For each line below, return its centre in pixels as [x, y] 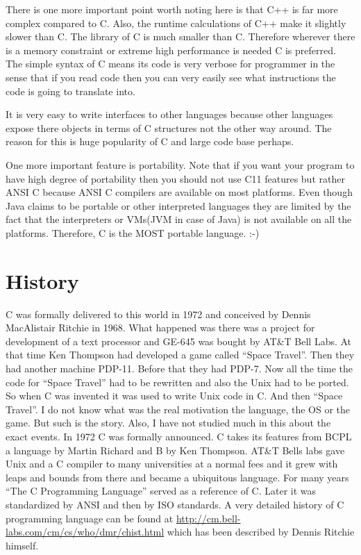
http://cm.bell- [208, 518]
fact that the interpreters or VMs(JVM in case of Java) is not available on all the [179, 219]
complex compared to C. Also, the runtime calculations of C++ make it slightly [176, 23]
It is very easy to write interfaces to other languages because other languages [169, 114]
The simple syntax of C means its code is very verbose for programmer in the [170, 64]
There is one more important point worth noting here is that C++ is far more [172, 9]
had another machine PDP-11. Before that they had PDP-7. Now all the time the [179, 368]
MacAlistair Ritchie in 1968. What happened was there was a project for [160, 328]
